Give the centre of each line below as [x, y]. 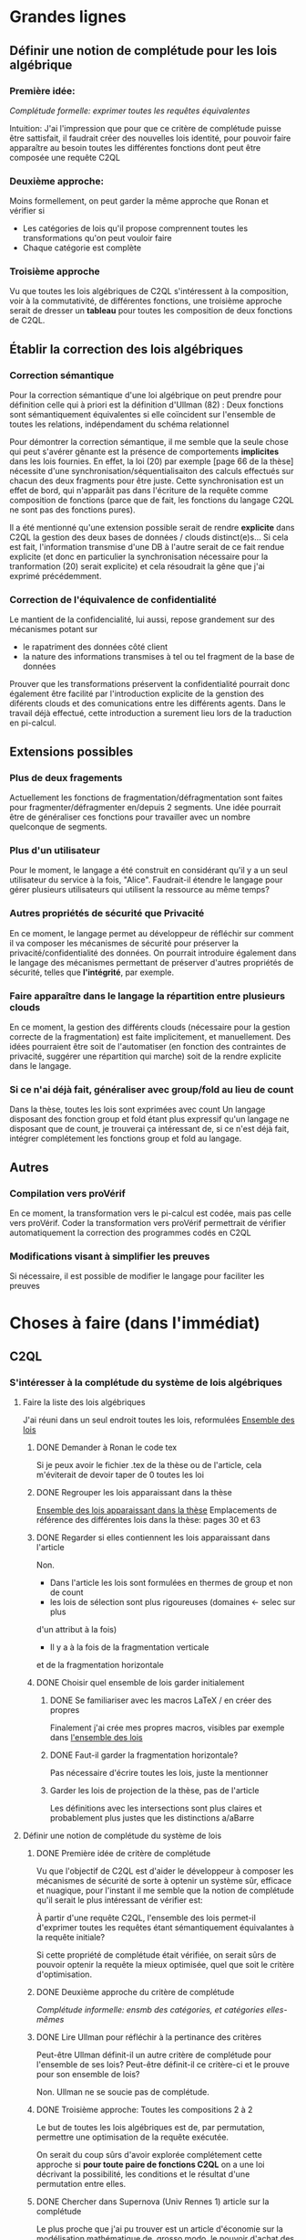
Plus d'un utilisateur [55, 851]
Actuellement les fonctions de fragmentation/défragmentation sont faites [146, 798]
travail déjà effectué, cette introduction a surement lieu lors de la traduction [151, 713]
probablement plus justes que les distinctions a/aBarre [152, 1818]
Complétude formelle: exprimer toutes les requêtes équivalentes [130, 111]
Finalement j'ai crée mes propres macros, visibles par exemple [167, 1728]
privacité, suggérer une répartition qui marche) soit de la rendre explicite [146, 1056]
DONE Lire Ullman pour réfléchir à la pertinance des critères [149, 2037]
